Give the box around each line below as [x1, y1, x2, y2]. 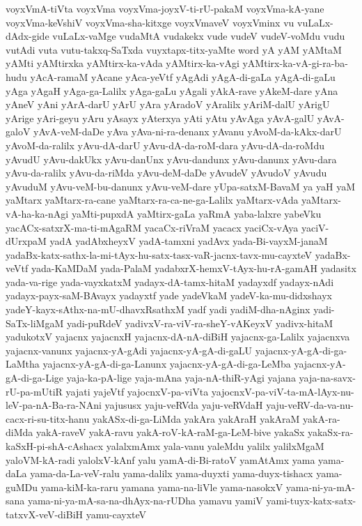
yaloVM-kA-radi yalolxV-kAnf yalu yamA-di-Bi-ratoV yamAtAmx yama [6, 452, 315, 467]
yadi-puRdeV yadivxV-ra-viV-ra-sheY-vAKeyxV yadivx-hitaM [66, 315, 333, 330]
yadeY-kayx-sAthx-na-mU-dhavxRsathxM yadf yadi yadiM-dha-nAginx [6, 302, 310, 317]
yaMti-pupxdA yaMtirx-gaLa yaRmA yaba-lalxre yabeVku [71, 206, 322, 220]
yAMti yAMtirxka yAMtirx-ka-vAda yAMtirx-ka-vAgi [6, 56, 239, 70]
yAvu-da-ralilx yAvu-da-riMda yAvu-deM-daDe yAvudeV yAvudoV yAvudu [6, 165, 327, 180]
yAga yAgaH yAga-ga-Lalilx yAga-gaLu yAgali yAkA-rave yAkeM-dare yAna [6, 83, 338, 98]
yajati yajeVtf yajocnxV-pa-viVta [65, 384, 209, 398]
